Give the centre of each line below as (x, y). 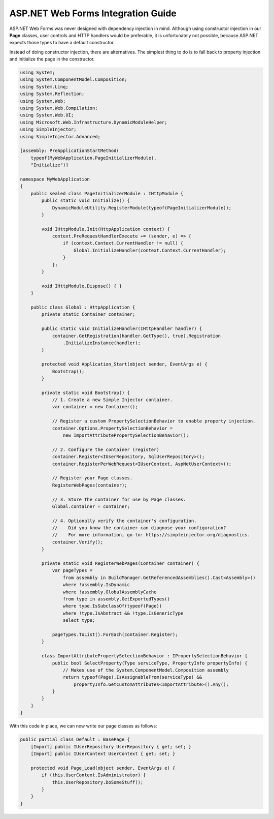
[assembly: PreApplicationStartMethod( (70, 151)
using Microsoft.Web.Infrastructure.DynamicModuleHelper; (94, 122)
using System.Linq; (44, 87)
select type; (79, 620)
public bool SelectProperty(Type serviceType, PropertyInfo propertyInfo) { (150, 663)
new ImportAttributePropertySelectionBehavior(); (126, 435)
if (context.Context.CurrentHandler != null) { (123, 243)
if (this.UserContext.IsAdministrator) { (94, 775)
